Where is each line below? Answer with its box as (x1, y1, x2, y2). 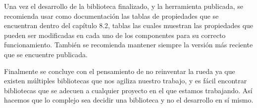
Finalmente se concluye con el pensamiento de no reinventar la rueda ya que (4, 66, 235, 76)
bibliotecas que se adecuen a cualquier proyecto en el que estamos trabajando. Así (4, 85, 253, 95)
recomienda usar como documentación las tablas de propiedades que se (4, 10, 219, 21)
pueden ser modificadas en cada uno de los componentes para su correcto (4, 30, 226, 40)
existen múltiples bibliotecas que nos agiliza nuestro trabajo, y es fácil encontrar (4, 75, 247, 86)
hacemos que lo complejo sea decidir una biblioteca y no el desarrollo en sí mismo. (4, 95, 254, 105)
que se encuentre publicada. (4, 49, 88, 59)
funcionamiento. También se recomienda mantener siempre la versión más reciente (4, 39, 253, 50)
